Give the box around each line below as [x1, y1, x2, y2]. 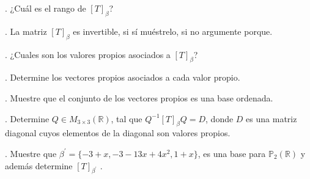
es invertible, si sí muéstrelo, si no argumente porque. [73, 24, 273, 37]
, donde [205, 112, 234, 125]
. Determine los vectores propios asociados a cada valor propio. [5, 71, 240, 84]
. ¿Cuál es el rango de [5, 2, 86, 14]
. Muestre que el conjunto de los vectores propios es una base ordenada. [5, 91, 273, 104]
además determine [5, 159, 73, 172]
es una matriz [246, 112, 297, 125]
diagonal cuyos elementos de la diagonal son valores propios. [5, 126, 231, 139]
